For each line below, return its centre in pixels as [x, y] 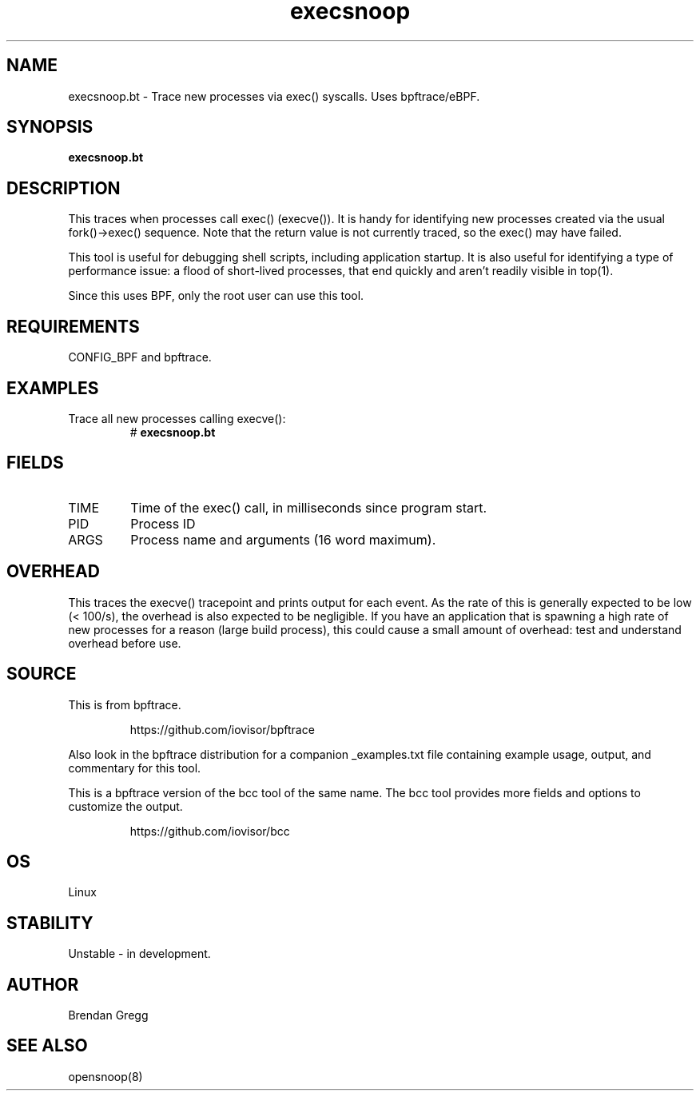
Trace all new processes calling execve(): [177, 418]
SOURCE [42, 674]
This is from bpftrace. [125, 704]
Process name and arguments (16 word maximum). [283, 539]
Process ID [163, 523]
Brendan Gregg [108, 1015]
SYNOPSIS [50, 127]
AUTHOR [43, 984]
